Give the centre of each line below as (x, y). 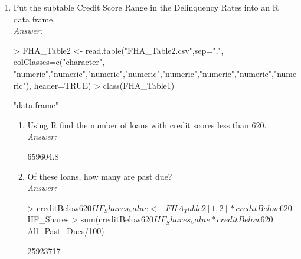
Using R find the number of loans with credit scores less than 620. (147, 124)
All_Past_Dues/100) (66, 230)
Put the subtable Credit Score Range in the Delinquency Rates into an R (146, 7)
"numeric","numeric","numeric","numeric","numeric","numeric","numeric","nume (155, 73)
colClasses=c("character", (59, 62)
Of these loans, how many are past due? (100, 176)
